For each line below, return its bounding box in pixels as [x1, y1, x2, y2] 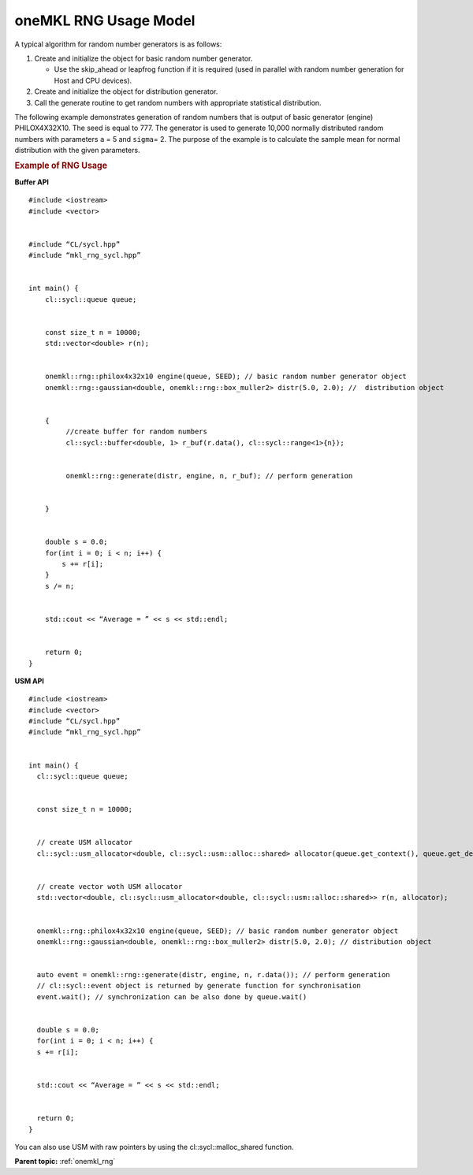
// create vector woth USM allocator [36, 882, 183, 891]
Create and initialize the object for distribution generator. [34, 87, 218, 96]
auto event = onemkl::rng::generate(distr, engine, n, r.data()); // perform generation [36, 970, 390, 980]
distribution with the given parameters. [14, 146, 141, 155]
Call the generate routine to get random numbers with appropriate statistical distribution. [34, 98, 322, 107]
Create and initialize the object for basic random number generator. [34, 54, 253, 63]
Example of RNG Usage [14, 160, 108, 171]
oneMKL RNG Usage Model [14, 12, 196, 29]
